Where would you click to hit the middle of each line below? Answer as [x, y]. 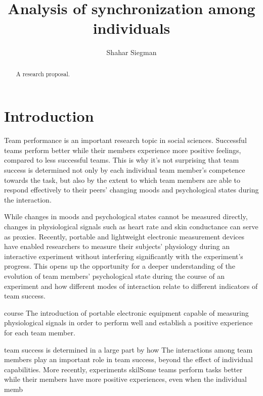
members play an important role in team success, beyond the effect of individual [128, 359]
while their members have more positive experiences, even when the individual [125, 379]
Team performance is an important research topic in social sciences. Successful [125, 140]
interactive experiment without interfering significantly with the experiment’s [124, 256]
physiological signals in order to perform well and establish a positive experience [128, 323]
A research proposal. [43, 73]
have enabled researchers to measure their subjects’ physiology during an [117, 246]
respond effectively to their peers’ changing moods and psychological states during [131, 190]
